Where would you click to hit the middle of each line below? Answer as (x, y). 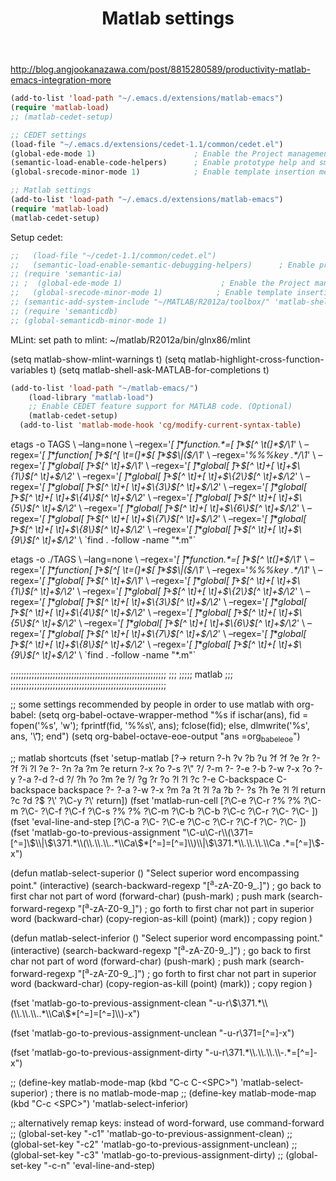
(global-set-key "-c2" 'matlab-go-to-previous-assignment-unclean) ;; (154, 1144)
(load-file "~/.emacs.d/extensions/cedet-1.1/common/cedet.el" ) (147, 144)
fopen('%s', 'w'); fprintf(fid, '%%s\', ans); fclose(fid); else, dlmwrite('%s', (160, 726)
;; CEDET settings (48, 135)
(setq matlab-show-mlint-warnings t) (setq (98, 359)
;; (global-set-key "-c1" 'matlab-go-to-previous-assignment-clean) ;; (151, 1134)
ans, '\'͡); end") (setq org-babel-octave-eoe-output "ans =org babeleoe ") (155, 737)
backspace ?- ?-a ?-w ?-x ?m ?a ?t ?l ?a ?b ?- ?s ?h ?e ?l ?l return (192, 789)
